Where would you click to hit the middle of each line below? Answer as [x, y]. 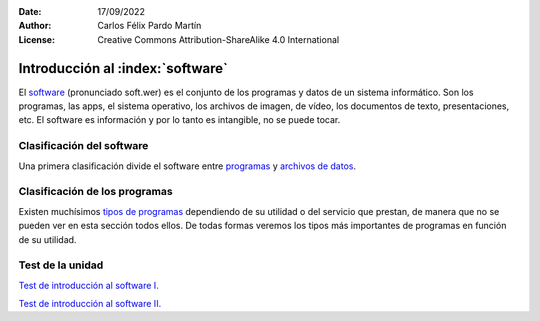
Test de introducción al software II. [90, 304]
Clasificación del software [83, 146]
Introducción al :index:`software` [123, 68]
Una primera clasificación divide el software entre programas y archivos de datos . [187, 166]
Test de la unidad [61, 265]
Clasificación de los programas [96, 192]
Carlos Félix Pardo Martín [149, 26]
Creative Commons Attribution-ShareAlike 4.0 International [218, 39]
